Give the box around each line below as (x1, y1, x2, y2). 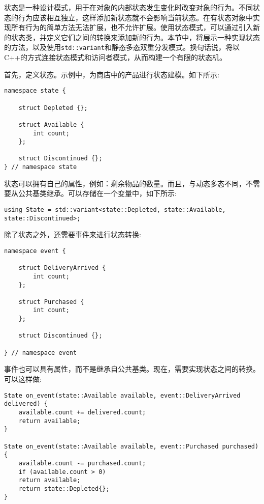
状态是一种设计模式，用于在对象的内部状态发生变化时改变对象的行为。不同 (4, 2, 253, 12)
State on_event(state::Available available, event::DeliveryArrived (4, 391, 241, 399)
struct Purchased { (18, 298, 84, 305)
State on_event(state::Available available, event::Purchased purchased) (4, 442, 259, 450)
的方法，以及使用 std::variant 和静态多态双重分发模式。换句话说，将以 (4, 42, 240, 52)
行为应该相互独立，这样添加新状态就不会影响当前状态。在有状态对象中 (18, 12, 253, 22)
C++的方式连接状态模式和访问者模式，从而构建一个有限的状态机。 (4, 52, 226, 63)
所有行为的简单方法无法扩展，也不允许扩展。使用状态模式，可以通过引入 (11, 22, 253, 33)
